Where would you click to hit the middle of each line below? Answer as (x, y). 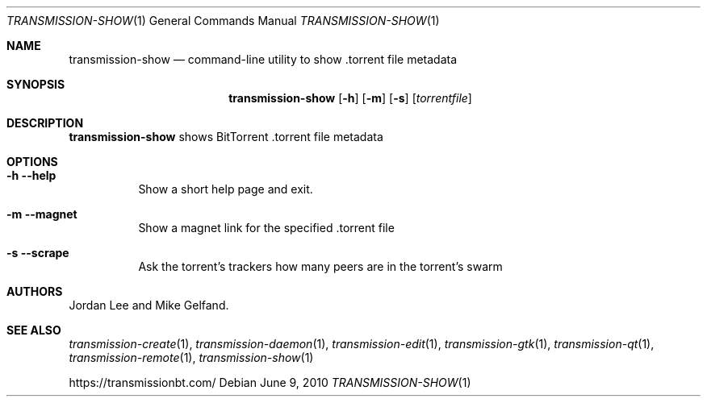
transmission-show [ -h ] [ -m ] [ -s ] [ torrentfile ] (350, 98)
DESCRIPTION (45, 123)
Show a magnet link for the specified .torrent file (266, 228)
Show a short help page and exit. (226, 189)
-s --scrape (38, 253)
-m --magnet (42, 214)
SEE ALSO (34, 330)
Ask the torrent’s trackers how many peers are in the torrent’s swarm (320, 266)
